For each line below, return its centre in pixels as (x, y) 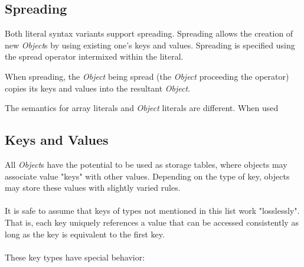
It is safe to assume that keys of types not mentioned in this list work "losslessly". (152, 211)
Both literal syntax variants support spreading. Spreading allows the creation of (149, 33)
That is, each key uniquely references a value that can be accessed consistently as (152, 222)
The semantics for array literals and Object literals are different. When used (142, 108)
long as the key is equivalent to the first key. (85, 234)
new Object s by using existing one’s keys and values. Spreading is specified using (150, 45)
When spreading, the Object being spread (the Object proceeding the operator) (147, 76)
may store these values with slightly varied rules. (93, 188)
